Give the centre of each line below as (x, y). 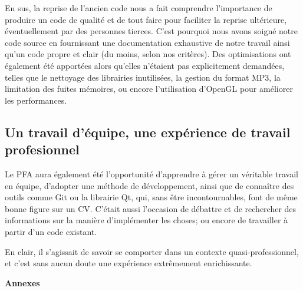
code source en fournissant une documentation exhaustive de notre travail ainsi (147, 42)
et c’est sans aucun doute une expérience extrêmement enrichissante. (129, 263)
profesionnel (42, 149)
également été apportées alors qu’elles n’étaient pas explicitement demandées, (145, 65)
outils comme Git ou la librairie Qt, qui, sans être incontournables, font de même (151, 197)
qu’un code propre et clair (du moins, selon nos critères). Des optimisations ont (148, 54)
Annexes (22, 282)
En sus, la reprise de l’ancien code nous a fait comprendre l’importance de (139, 8)
